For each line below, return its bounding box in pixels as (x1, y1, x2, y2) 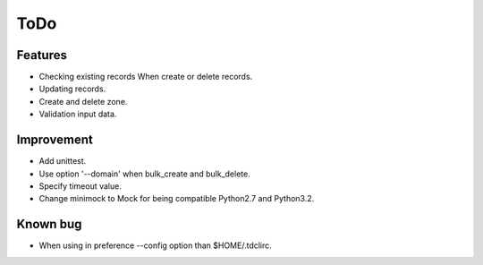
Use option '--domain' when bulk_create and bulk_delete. (38, 168, 250, 179)
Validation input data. (38, 108, 117, 120)
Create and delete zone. (38, 96, 128, 107)
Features (16, 47, 67, 63)
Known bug (16, 217, 82, 232)
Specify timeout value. (38, 180, 123, 192)
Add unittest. (38, 156, 87, 167)
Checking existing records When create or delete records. (38, 72, 253, 82)
